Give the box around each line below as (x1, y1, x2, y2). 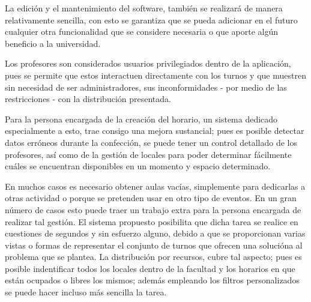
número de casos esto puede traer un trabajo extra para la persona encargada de (5, 203, 301, 216)
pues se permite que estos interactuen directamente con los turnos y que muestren (5, 68, 306, 81)
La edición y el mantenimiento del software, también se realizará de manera (5, 2, 283, 14)
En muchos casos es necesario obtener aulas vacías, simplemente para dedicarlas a (5, 180, 306, 192)
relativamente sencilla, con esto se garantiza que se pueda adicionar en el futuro (5, 13, 298, 26)
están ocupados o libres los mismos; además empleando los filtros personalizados (5, 274, 300, 286)
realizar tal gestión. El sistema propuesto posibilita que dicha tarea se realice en (5, 215, 298, 228)
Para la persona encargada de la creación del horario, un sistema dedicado (5, 112, 278, 125)
